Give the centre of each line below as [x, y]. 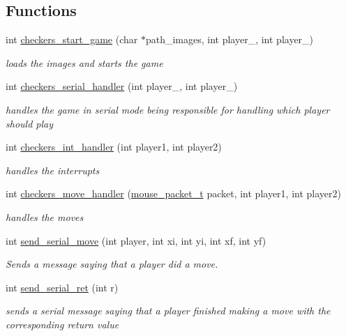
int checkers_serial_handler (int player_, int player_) [122, 86]
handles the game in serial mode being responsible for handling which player [168, 109]
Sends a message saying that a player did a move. [112, 264]
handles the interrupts [53, 170]
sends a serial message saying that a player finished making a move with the [168, 311]
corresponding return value [62, 324]
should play [29, 123]
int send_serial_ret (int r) [62, 287]
